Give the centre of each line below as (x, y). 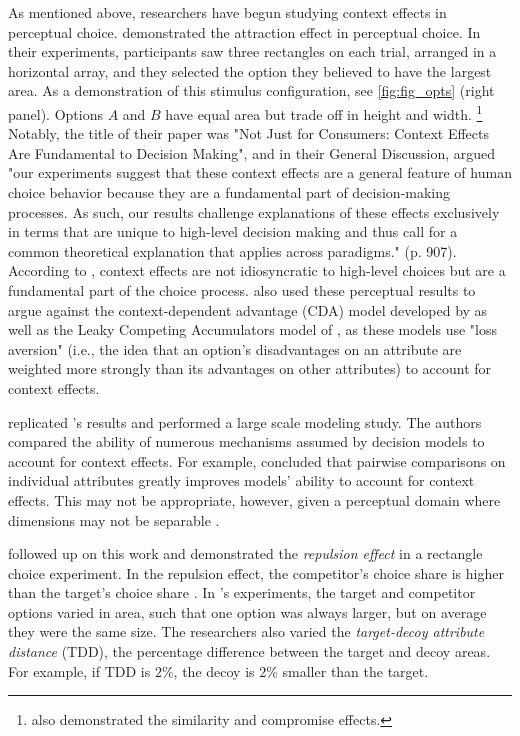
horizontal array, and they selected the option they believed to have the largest (250, 70)
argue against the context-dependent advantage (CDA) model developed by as (248, 309)
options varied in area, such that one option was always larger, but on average (247, 611)
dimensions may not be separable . (114, 519)
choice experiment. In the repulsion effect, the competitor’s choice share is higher (256, 572)
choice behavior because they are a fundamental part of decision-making (229, 192)
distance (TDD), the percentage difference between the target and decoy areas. (249, 651)
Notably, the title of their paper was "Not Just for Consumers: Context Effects (248, 133)
